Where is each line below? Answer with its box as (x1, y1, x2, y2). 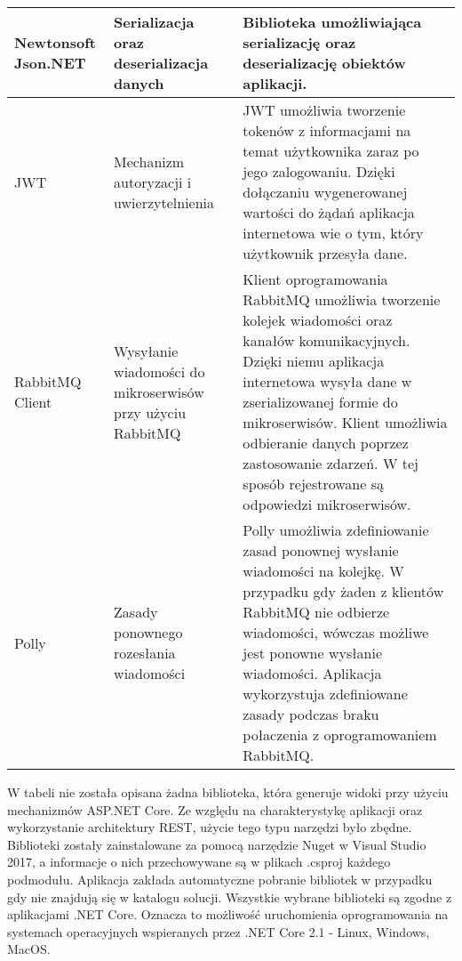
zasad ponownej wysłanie (243, 540, 399, 561)
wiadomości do (114, 360, 205, 382)
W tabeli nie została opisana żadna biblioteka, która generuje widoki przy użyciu (7, 783, 449, 801)
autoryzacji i (114, 171, 192, 192)
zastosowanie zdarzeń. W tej (243, 453, 418, 473)
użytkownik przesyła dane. (243, 243, 408, 263)
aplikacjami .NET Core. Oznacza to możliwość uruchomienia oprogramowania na (7, 905, 449, 924)
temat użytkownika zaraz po (243, 141, 419, 161)
